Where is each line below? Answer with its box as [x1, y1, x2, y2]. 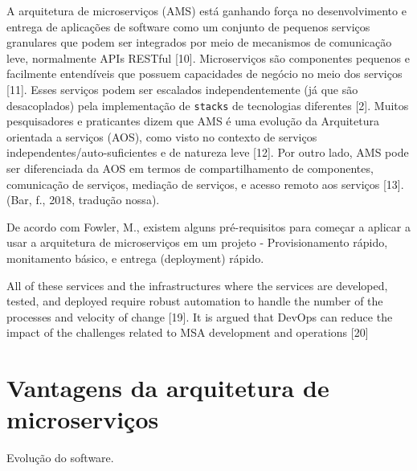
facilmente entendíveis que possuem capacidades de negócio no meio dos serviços [6, 65, 403, 82]
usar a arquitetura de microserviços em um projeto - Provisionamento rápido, [6, 234, 388, 251]
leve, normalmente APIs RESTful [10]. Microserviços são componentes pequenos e [6, 49, 411, 66]
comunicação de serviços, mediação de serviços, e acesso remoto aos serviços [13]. [6, 175, 404, 192]
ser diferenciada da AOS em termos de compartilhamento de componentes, [6, 160, 374, 176]
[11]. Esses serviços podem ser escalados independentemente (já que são [6, 80, 358, 97]
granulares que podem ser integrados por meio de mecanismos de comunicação [6, 34, 392, 51]
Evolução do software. [6, 449, 114, 466]
